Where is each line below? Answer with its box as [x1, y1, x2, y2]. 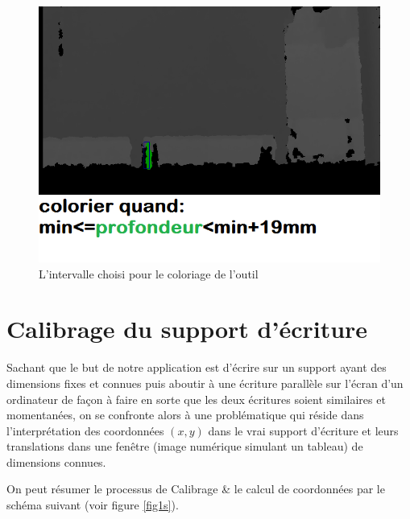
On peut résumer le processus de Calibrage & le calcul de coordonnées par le [6, 480, 385, 497]
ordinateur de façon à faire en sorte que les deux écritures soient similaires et [6, 390, 386, 407]
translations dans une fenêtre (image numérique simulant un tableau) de [6, 438, 363, 455]
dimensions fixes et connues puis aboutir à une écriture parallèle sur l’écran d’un [6, 374, 404, 391]
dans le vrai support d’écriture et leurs [208, 422, 399, 439]
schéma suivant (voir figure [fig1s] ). [6, 496, 179, 513]
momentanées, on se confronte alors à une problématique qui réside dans [6, 406, 364, 423]
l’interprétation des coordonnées [6, 422, 164, 439]
